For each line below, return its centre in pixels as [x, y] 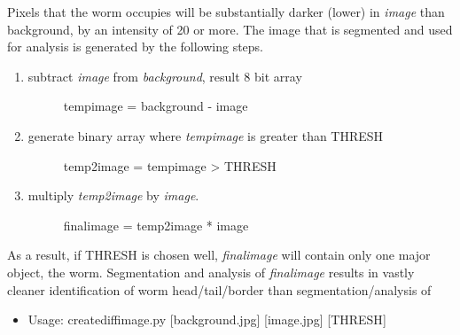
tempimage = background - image [156, 106]
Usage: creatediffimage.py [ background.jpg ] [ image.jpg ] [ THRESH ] [207, 319]
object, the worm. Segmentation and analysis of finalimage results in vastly [211, 272]
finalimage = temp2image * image [156, 225]
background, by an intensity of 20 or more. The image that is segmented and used [230, 29]
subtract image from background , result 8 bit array [165, 76]
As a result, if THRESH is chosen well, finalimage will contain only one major [219, 255]
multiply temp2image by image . [113, 195]
